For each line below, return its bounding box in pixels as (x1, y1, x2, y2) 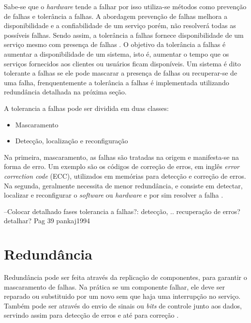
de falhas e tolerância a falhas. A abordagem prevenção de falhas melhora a (4, 11, 227, 21)
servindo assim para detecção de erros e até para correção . (4, 310, 179, 320)
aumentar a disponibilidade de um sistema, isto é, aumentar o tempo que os (4, 48, 229, 59)
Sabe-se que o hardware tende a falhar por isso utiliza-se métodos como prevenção (4, 1, 247, 11)
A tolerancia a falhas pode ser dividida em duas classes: (4, 103, 169, 113)
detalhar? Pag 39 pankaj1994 (4, 215, 90, 226)
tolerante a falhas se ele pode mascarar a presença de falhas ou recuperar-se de (4, 68, 237, 78)
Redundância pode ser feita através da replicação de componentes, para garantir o (4, 272, 247, 282)
